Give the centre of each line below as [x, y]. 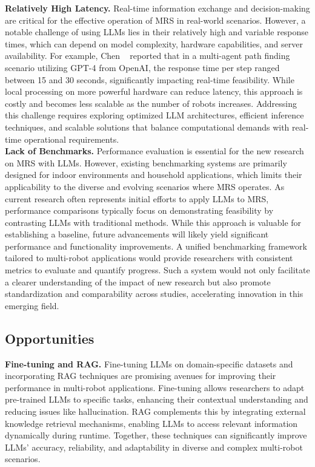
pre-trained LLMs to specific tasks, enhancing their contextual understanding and [157, 399]
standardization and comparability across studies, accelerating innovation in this [154, 294]
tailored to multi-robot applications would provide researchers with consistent [149, 258]
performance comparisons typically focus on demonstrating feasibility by [139, 210]
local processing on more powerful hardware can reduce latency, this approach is [154, 91]
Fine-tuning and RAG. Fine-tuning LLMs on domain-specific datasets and [149, 363]
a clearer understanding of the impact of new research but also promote [138, 281]
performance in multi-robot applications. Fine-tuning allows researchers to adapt [155, 387]
